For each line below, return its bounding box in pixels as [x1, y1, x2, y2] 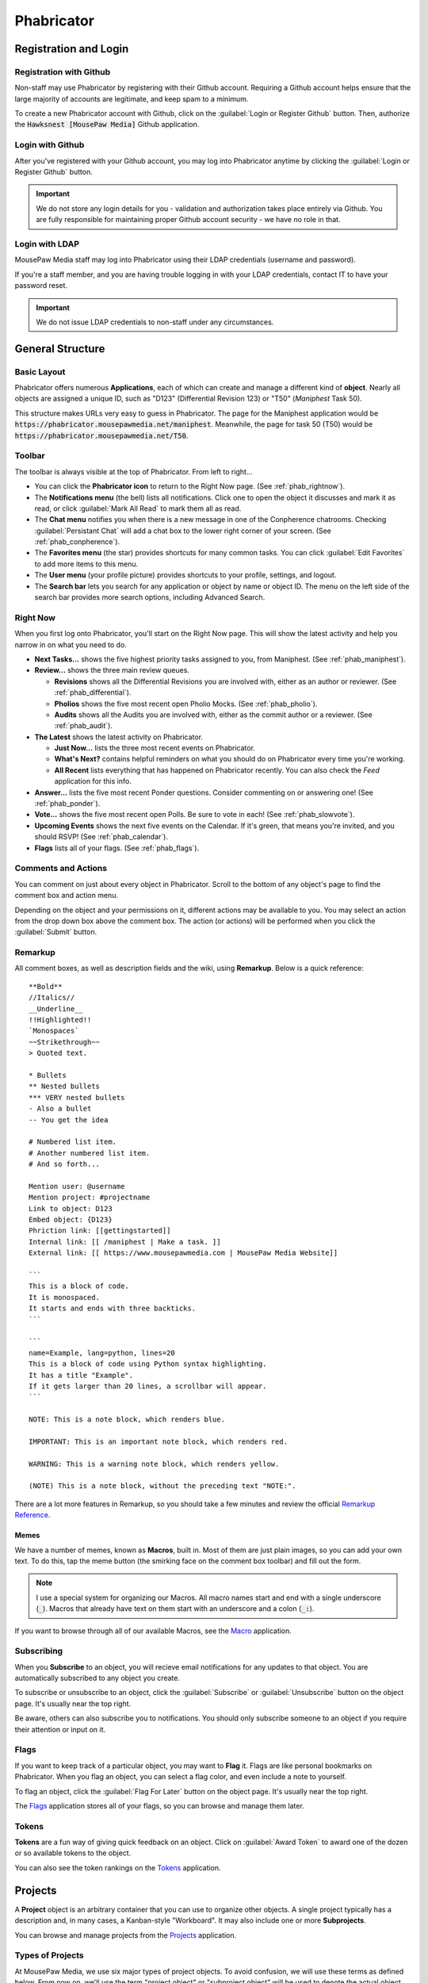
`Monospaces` [29, 1026, 79, 1035]
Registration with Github [14, 66, 111, 77]
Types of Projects [14, 1950, 84, 1961]
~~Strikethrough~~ [29, 1038, 101, 1046]
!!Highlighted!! [29, 1015, 92, 1025]
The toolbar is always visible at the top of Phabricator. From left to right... [14, 466, 253, 476]
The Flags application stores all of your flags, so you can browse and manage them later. [14, 1801, 304, 1810]
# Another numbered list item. [29, 1149, 151, 1157]
